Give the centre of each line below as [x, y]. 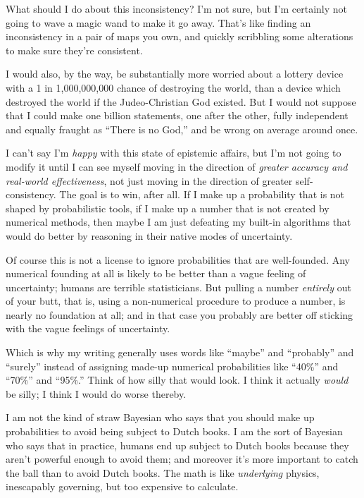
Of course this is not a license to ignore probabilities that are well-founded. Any [178, 259]
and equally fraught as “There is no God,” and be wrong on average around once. [182, 129]
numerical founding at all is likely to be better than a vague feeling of [156, 273]
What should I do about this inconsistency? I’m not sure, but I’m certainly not [177, 8]
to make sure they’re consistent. [74, 50]
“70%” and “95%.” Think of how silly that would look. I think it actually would [177, 380]
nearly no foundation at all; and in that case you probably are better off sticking [180, 314]
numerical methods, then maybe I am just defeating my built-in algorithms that [178, 222]
